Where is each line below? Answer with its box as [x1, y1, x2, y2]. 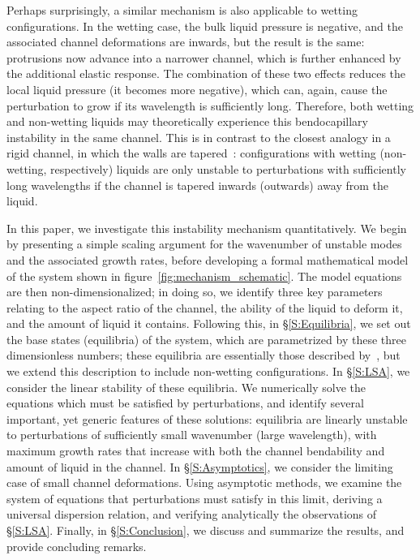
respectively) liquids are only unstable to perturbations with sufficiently [50, 160, 406, 177]
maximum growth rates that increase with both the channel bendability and [6, 442, 385, 459]
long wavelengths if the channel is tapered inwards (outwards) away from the [6, 176, 389, 193]
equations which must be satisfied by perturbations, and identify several [6, 394, 364, 411]
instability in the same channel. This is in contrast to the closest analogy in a [6, 128, 391, 145]
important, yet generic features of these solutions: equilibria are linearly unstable [6, 410, 408, 427]
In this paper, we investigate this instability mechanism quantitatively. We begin [6, 219, 407, 236]
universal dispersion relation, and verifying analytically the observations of [6, 506, 377, 523]
